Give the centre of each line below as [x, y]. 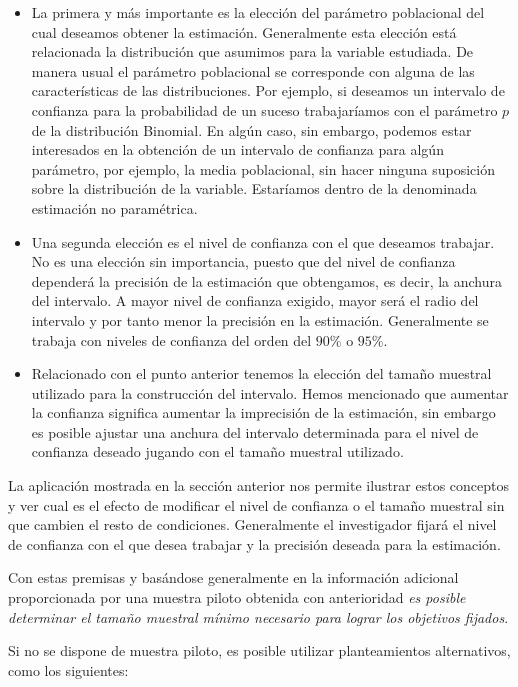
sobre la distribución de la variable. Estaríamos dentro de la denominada [254, 188]
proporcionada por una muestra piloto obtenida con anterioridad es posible [237, 597]
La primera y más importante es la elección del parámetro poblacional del [258, 12]
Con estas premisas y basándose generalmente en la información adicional [233, 577]
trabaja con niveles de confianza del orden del [171, 339]
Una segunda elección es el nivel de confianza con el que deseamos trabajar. [263, 241]
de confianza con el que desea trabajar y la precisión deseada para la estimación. [254, 543]
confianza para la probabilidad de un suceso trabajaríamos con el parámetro [264, 109]
